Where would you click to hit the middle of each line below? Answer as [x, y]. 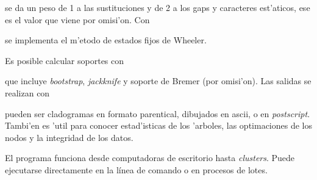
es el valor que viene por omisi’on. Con [77, 19]
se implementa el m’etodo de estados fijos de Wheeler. [106, 40]
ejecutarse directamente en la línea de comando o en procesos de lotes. [136, 169]
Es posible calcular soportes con [65, 60]
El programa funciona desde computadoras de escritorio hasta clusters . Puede [150, 158]
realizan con [27, 92]
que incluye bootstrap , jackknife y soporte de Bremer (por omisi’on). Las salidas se [158, 81]
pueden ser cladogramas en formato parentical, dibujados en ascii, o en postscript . [158, 113]
